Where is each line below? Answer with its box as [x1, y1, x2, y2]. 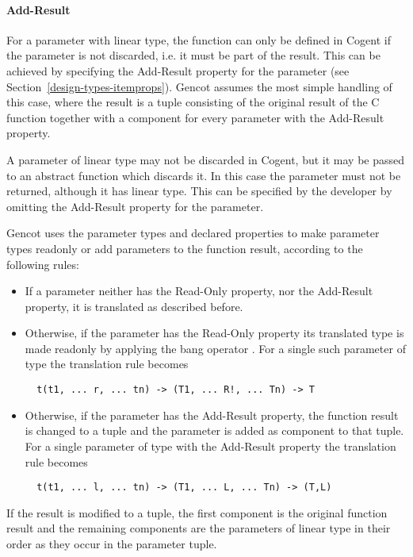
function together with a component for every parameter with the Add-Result [6, 109, 384, 125]
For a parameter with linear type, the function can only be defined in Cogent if [6, 31, 391, 48]
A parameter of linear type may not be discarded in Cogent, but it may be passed [6, 151, 405, 167]
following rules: [6, 255, 79, 272]
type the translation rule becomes [25, 355, 189, 372]
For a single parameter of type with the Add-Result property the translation [25, 437, 396, 454]
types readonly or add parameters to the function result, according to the [6, 240, 363, 256]
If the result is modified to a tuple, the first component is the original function [6, 504, 388, 521]
